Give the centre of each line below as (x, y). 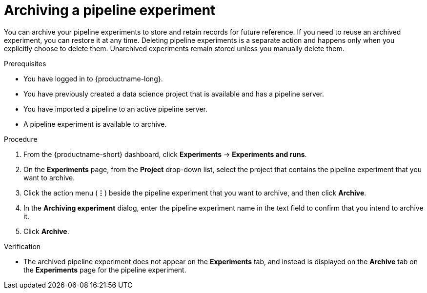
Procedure (21, 139)
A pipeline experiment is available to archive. (95, 124)
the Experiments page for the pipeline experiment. (105, 270)
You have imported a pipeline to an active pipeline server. (115, 109)
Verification (22, 246)
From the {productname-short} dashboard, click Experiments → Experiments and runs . (165, 154)
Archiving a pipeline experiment (110, 10)
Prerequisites (25, 63)
